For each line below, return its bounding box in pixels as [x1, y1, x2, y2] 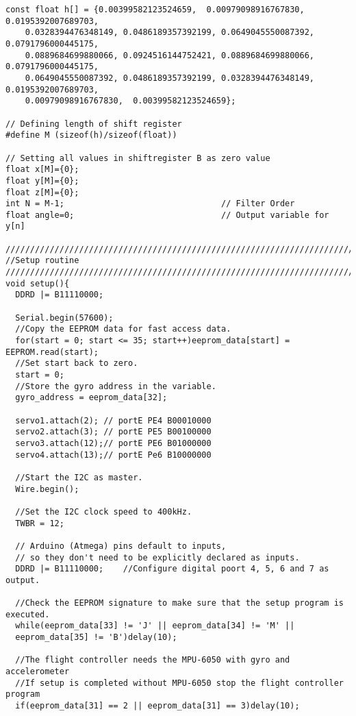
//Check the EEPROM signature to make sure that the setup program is [15, 598, 344, 608]
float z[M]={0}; [5, 187, 79, 197]
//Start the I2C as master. [15, 472, 143, 482]
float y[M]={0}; [5, 175, 79, 186]
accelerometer [5, 667, 70, 677]
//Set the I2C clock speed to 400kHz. [15, 506, 192, 517]
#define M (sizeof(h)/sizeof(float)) [5, 130, 177, 140]
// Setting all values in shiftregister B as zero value [5, 153, 270, 163]
